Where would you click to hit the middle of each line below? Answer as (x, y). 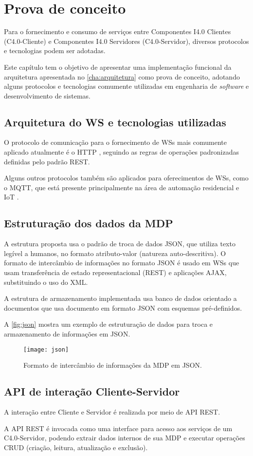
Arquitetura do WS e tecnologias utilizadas (115, 122)
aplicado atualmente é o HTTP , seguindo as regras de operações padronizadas (121, 152)
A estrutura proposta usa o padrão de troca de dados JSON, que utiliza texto (120, 244)
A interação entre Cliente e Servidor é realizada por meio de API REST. (112, 412)
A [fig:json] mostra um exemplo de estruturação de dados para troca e (108, 324)
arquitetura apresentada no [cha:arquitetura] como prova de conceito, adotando (122, 76)
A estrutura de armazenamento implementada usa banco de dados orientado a (120, 298)
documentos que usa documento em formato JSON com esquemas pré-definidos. (123, 307)
